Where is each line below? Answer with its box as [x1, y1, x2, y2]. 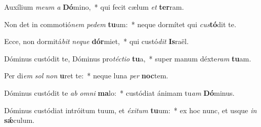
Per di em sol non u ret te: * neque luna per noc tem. [4, 70, 168, 81]
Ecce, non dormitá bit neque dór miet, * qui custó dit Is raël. [4, 36, 189, 47]
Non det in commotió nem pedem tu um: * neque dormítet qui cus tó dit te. [4, 18, 236, 29]
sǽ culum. [4, 115, 35, 125]
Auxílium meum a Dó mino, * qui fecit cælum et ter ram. [4, 2, 184, 12]
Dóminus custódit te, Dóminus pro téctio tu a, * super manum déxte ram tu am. [4, 53, 251, 63]
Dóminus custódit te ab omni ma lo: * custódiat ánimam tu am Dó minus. [4, 87, 235, 98]
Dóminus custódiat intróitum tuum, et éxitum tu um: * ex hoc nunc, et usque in [4, 104, 257, 115]
